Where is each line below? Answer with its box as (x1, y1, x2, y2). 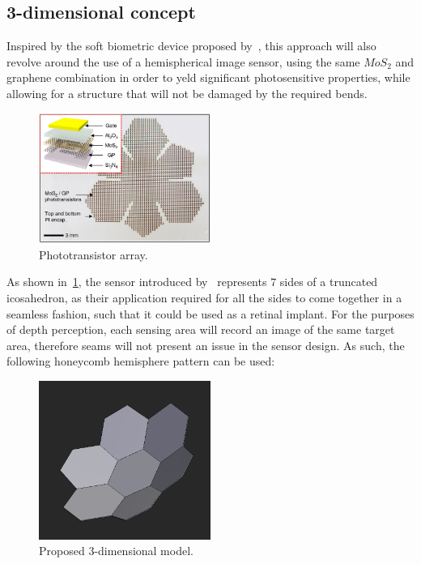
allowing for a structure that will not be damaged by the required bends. (6, 84, 368, 101)
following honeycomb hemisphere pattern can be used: (6, 352, 275, 370)
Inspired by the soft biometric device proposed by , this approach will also (6, 37, 376, 54)
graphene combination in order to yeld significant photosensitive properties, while (6, 69, 410, 86)
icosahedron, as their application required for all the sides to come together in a (6, 289, 402, 306)
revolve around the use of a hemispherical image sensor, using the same (6, 53, 360, 70)
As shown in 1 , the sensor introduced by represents (6, 273, 267, 290)
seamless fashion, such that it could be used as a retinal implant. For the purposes (6, 305, 415, 322)
